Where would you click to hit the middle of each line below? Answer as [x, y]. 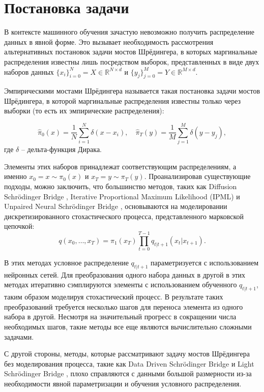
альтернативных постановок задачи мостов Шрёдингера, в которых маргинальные [131, 52]
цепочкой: [19, 226]
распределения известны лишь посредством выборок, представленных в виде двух [132, 61]
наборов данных [29, 71]
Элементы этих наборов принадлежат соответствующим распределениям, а [120, 166]
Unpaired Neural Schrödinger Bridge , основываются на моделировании [116, 206]
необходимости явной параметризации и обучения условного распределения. [123, 384]
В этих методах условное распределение [66, 263]
